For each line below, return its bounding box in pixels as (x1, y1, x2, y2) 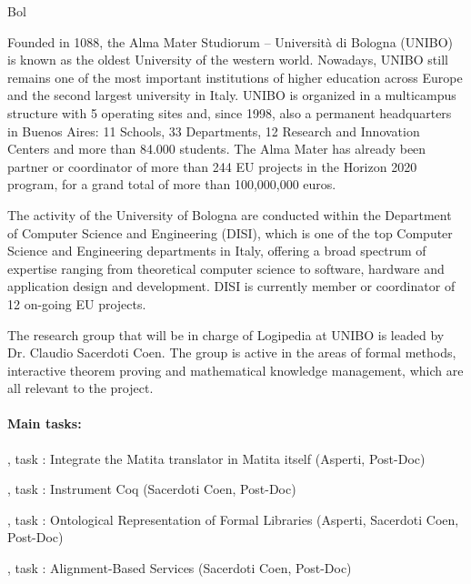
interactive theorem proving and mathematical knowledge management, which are (7, 360, 464, 379)
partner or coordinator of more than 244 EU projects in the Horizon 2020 (7, 156, 417, 176)
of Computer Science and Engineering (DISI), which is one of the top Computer (7, 223, 453, 242)
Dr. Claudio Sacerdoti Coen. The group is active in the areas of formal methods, (7, 343, 456, 362)
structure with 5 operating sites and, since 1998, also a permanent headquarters (7, 103, 452, 122)
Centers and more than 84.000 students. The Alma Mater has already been (7, 139, 426, 158)
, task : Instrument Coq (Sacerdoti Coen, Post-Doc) (7, 479, 296, 498)
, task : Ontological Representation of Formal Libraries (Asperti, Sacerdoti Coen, (7, 509, 459, 529)
